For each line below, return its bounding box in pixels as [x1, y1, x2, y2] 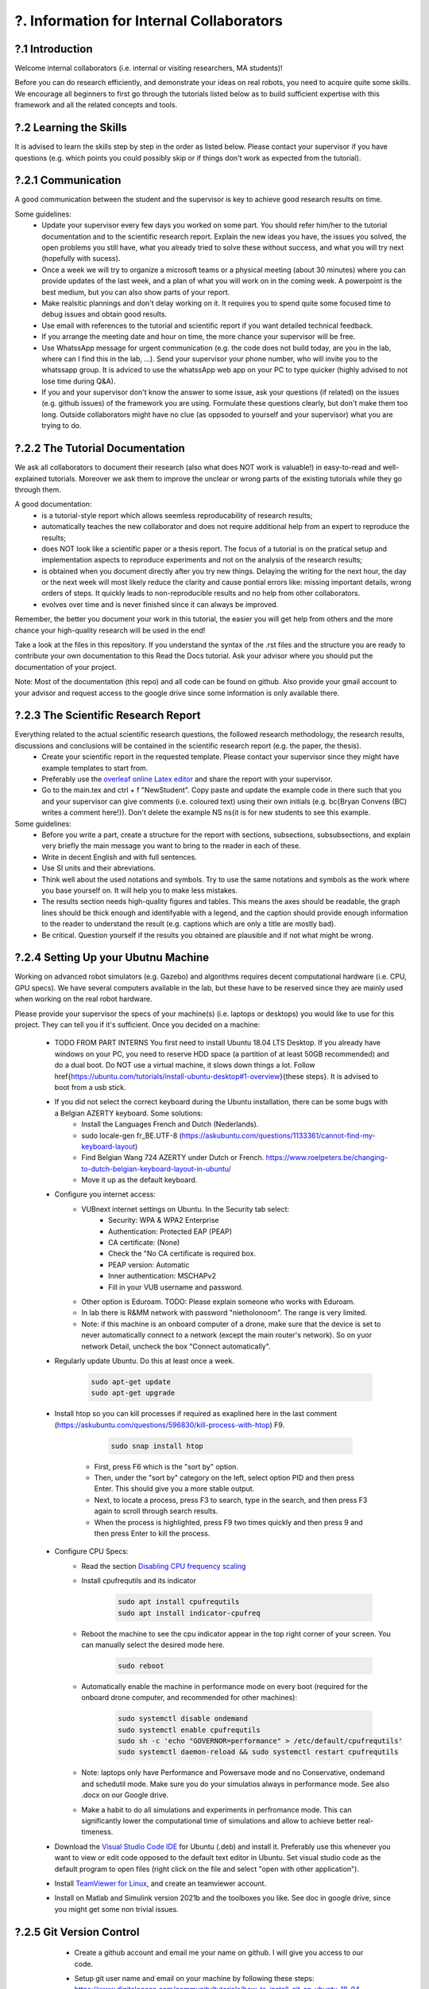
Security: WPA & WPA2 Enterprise [108, 1216, 219, 1225]
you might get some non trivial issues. [54, 1904, 179, 1913]
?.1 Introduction [14, 42, 93, 56]
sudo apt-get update [91, 1377, 171, 1386]
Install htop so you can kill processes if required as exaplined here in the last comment [54, 1409, 338, 1419]
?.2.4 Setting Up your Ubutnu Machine [14, 951, 210, 964]
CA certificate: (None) [108, 1238, 180, 1248]
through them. [14, 485, 61, 494]
